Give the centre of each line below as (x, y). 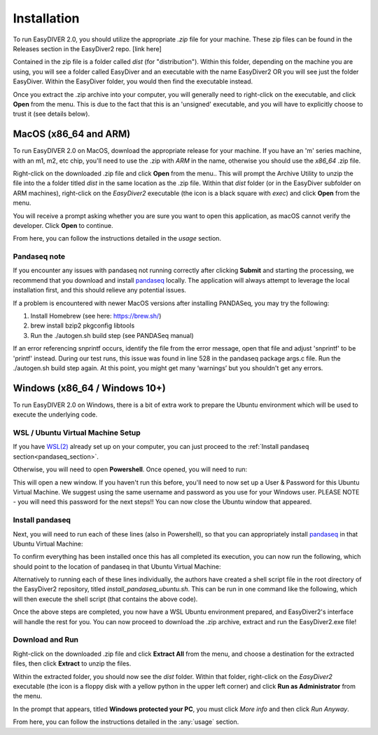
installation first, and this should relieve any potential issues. (100, 290)
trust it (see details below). (51, 114)
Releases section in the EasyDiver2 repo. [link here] (87, 48)
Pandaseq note (39, 257)
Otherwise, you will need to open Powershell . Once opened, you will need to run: (130, 469)
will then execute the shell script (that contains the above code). (105, 599)
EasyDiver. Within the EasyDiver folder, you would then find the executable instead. (133, 81)
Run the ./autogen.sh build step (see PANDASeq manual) (112, 335)
